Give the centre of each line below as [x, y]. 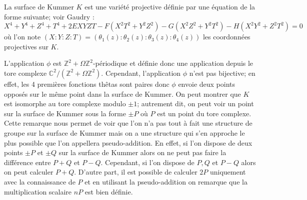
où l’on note [22, 37]
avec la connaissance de [40, 181]
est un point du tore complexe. [204, 113]
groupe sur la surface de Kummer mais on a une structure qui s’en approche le [124, 132]
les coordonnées [226, 37]
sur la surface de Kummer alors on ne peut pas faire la [142, 152]
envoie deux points [207, 84]
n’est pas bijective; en [222, 73]
